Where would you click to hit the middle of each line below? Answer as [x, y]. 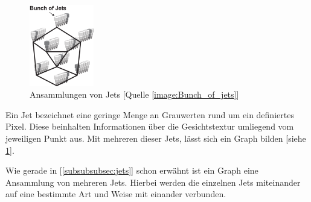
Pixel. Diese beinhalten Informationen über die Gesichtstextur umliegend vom [150, 126]
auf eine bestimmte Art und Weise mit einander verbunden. [116, 194]
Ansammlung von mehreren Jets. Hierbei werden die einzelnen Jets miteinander [153, 182]
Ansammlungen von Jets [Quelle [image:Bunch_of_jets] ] [134, 94]
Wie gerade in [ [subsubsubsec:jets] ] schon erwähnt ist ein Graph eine [132, 170]
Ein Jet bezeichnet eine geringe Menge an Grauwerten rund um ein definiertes [150, 114]
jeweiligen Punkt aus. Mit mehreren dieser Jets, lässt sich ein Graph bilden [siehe [156, 138]
